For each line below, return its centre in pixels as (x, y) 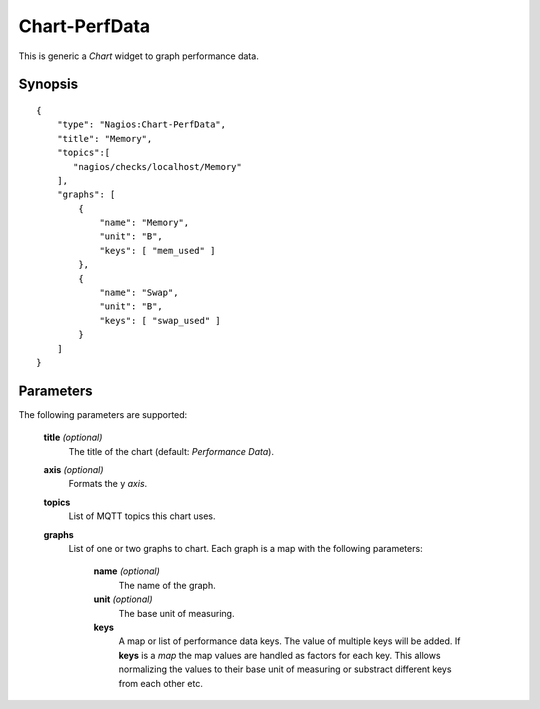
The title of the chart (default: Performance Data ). (171, 451)
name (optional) (126, 571)
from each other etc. (161, 683)
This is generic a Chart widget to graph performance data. (138, 56)
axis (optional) (73, 470)
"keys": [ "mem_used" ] (157, 250)
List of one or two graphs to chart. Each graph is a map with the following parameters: (246, 549)
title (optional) (73, 437)
